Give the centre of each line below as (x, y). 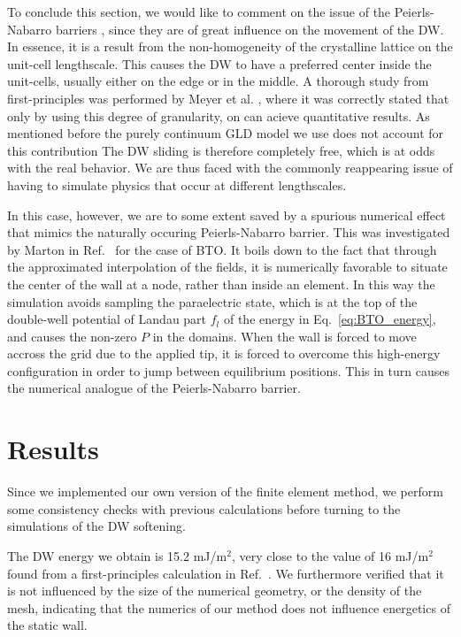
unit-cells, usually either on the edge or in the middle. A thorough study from (218, 81)
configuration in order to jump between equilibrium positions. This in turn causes (228, 370)
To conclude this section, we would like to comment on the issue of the (199, 12)
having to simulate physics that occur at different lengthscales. (177, 184)
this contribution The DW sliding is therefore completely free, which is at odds (221, 150)
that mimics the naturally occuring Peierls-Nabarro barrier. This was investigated (229, 232)
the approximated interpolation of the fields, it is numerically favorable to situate (227, 267)
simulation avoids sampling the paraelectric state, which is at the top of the (212, 301)
